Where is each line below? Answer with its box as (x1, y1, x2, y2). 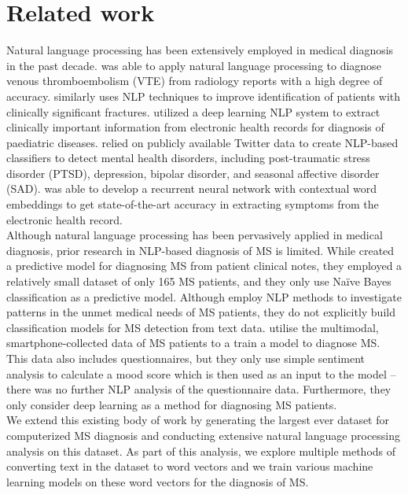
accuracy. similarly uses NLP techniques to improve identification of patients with (6, 87, 401, 104)
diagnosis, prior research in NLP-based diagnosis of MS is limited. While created (6, 242, 395, 258)
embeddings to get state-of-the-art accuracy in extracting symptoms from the (6, 196, 379, 212)
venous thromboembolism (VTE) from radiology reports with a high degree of (6, 72, 383, 89)
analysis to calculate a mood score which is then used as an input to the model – (6, 365, 396, 382)
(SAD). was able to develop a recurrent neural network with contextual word (6, 180, 377, 197)
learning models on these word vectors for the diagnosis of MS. (6, 473, 309, 489)
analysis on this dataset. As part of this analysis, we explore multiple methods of (6, 442, 396, 459)
